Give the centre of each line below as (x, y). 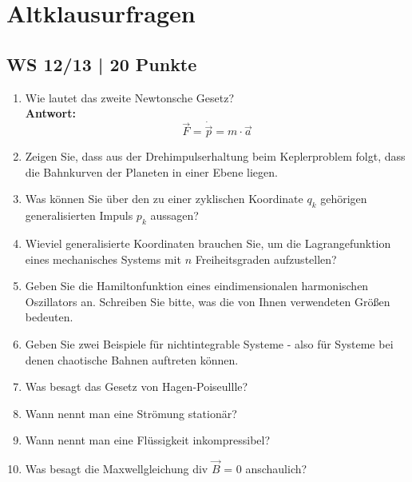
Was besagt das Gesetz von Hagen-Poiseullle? (137, 386)
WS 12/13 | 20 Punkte (102, 64)
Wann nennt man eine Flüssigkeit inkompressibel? (148, 440)
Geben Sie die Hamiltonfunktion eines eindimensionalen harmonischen (197, 286)
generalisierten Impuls (79, 215)
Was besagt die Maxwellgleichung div (117, 469)
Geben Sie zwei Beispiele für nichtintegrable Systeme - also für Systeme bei (209, 343)
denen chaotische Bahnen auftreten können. (132, 359)
